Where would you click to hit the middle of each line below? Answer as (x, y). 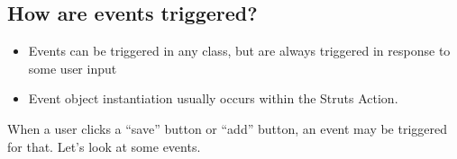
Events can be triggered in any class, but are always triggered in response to (239, 51)
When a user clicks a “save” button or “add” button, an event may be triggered (228, 128)
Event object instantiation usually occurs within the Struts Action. (213, 98)
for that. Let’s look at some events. (104, 146)
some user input (73, 68)
